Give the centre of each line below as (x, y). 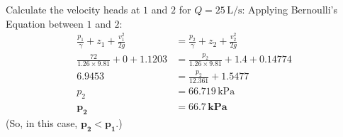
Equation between (45, 23)
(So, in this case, (42, 122)
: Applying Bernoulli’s (289, 9)
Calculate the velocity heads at (73, 9)
